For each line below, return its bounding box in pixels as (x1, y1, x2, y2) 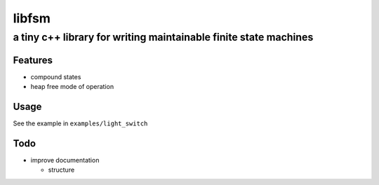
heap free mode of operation (30, 83, 114, 91)
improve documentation (30, 156, 100, 164)
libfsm (13, 11, 51, 26)
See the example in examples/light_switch (13, 119, 148, 128)
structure (48, 165, 75, 174)
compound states (30, 72, 81, 81)
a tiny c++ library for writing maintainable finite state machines (13, 31, 314, 43)
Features (13, 54, 53, 66)
